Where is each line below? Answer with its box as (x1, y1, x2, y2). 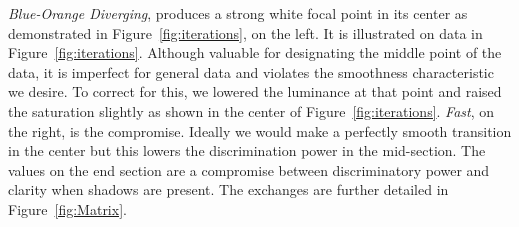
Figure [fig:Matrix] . (8, 198, 127, 219)
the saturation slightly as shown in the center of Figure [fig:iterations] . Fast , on (8, 100, 495, 121)
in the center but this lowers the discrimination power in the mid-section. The (8, 140, 486, 161)
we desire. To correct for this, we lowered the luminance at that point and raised (8, 81, 502, 102)
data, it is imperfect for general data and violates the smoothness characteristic (8, 61, 494, 82)
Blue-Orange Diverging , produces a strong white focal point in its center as (8, 3, 468, 23)
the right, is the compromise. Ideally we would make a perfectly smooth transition (8, 120, 512, 141)
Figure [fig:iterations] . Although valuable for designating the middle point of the (8, 42, 502, 63)
